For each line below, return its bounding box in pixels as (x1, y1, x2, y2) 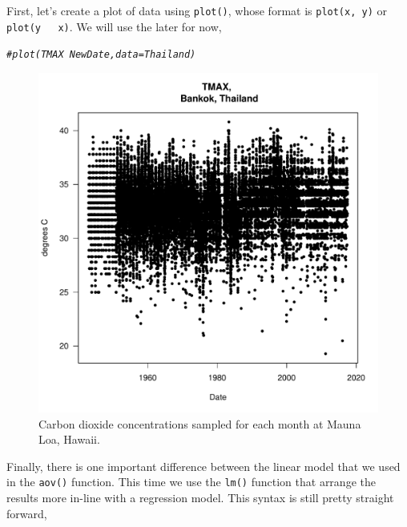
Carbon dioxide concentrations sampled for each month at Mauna (38, 415, 361, 432)
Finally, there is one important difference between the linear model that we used (6, 457, 401, 474)
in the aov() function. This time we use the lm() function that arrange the (6, 473, 376, 490)
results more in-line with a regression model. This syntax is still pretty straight (6, 489, 394, 505)
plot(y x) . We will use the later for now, (6, 18, 222, 34)
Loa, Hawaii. (38, 431, 100, 448)
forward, (6, 505, 47, 521)
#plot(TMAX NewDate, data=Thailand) (6, 49, 196, 61)
